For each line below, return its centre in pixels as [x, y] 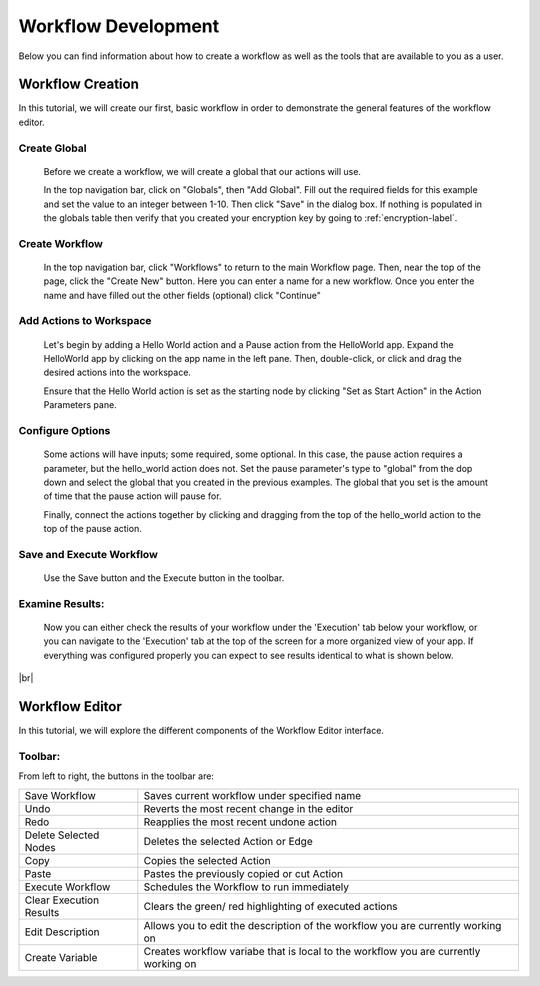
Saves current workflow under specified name [252, 795]
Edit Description [62, 932]
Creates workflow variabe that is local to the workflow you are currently [312, 951]
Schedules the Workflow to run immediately [246, 887]
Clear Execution [62, 900]
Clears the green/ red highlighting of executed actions [271, 906]
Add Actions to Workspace [85, 321]
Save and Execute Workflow [88, 554]
